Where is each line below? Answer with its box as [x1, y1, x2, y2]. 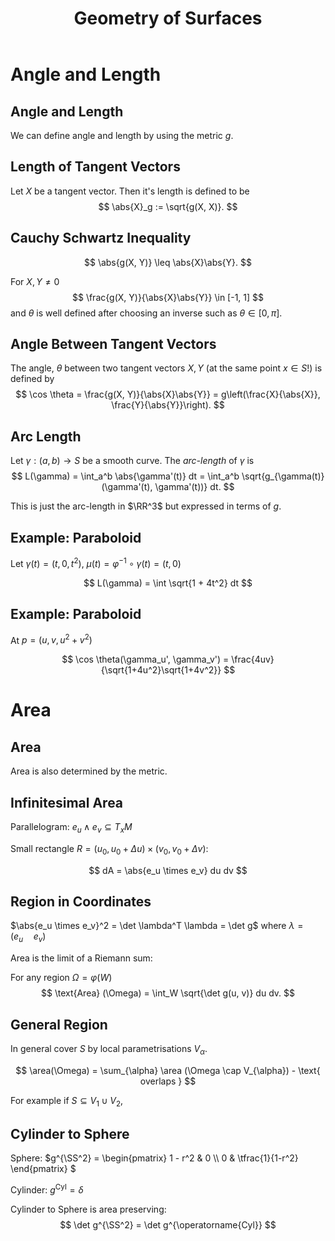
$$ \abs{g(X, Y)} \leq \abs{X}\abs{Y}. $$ [83, 256, 252, 268]
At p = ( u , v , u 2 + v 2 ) [10, 632, 93, 646]
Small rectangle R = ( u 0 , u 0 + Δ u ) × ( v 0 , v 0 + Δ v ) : [10, 842, 209, 857]
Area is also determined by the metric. [10, 765, 168, 777]
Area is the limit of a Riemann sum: [10, 952, 153, 964]
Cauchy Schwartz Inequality [10, 230, 192, 247]
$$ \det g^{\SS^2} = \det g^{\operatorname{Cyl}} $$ [59, 1219, 277, 1231]
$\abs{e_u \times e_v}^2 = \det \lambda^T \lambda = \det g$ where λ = [10, 920, 304, 932]
